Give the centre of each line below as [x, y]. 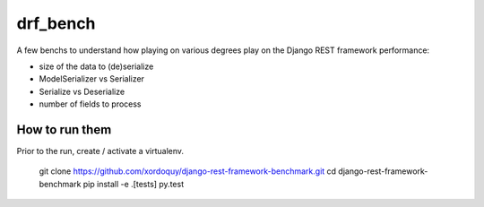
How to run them [64, 129]
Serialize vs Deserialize [82, 91]
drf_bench [56, 23]
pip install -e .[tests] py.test [133, 184]
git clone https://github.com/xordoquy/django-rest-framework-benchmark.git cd [187, 171]
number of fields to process [91, 104]
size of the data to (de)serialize [96, 66]
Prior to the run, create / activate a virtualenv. [100, 151]
